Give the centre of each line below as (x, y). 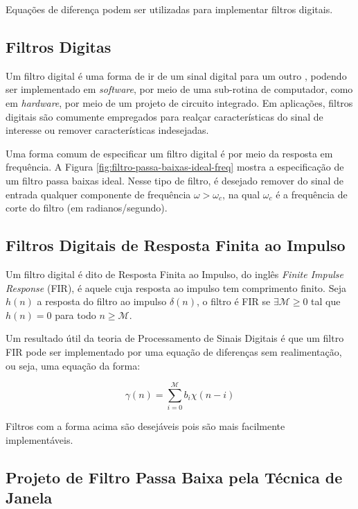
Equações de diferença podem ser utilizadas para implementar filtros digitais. (169, 9)
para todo (75, 314)
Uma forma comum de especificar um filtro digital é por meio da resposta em (169, 153)
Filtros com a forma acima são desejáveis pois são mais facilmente (145, 426)
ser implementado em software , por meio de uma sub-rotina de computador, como (179, 89)
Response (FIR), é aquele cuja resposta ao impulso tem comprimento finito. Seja (176, 287)
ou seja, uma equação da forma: (73, 365)
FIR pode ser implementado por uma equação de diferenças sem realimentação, (174, 351)
